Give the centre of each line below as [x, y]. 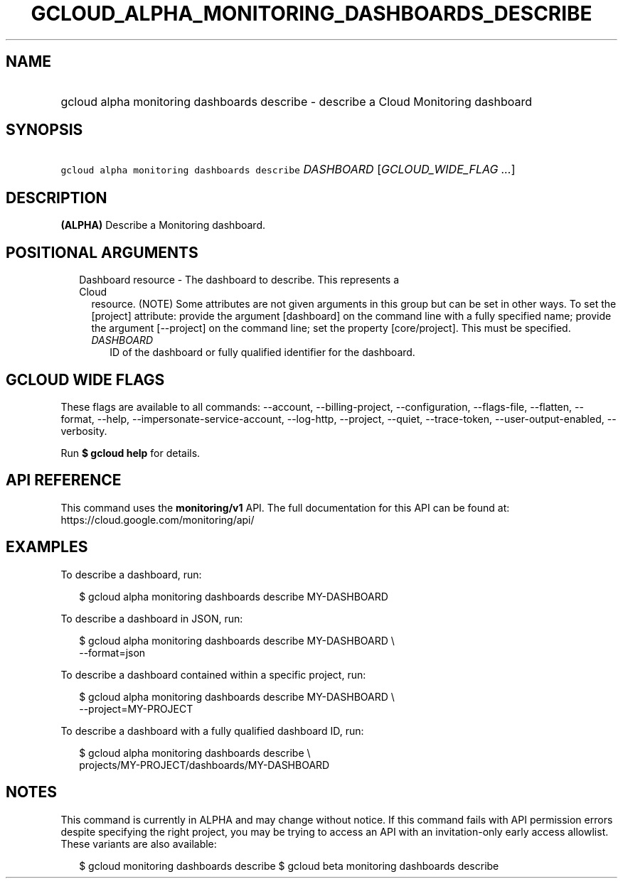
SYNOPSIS [44, 130]
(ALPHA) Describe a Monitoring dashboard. [163, 225]
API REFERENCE [64, 480]
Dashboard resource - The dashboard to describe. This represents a [239, 280]
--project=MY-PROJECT [136, 708]
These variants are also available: [139, 843]
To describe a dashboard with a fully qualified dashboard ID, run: [212, 731]
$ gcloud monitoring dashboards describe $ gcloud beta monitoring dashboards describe [289, 866]
